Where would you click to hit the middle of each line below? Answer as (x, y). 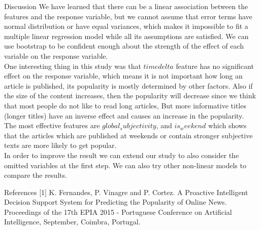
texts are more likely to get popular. (60, 145)
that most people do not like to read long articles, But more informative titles (125, 105)
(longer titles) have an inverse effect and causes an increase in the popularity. (124, 115)
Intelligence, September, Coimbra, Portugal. (72, 222)
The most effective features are (52, 125)
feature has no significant (215, 66)
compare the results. (36, 175)
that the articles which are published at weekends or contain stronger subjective (128, 135)
